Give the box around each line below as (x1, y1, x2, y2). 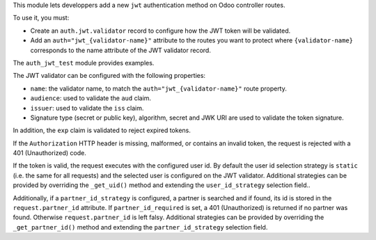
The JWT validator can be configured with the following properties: (13, 72, 205, 80)
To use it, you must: (13, 14, 70, 22)
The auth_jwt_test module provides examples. (13, 58, 155, 67)
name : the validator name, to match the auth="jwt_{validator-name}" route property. (30, 84, 287, 93)
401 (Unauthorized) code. (13, 149, 86, 157)
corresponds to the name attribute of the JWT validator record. (30, 46, 212, 54)
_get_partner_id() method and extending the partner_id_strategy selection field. (13, 223, 268, 231)
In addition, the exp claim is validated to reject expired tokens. (13, 126, 191, 135)
